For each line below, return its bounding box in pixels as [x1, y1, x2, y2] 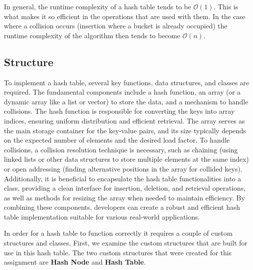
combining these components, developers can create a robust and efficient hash [4, 202, 240, 212]
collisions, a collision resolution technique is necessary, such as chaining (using [4, 144, 238, 154]
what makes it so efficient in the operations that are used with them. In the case [4, 11, 246, 21]
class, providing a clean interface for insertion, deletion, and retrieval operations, [4, 183, 246, 193]
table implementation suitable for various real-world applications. [4, 211, 200, 221]
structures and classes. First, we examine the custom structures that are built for [4, 238, 248, 248]
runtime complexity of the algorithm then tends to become [4, 30, 180, 40]
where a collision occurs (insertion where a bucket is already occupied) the [4, 21, 228, 31]
